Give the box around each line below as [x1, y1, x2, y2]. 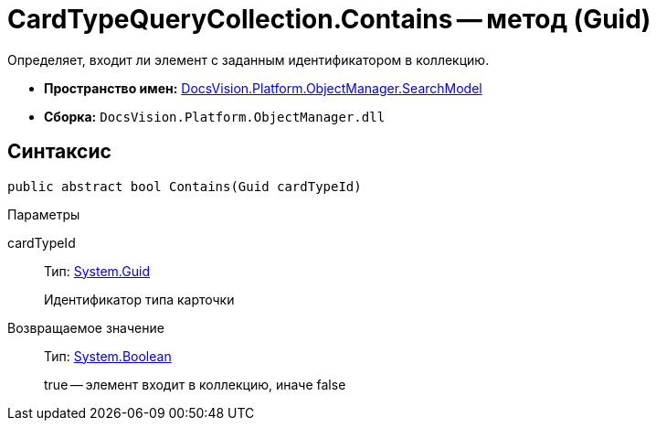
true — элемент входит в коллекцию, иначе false [44, 376, 346, 392]
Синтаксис [7, 140, 111, 164]
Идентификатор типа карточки [44, 291, 235, 307]
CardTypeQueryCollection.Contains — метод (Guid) [7, 4, 651, 35]
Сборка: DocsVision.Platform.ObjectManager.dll [44, 108, 386, 124]
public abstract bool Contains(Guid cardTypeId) [7, 178, 362, 194]
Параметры [7, 206, 80, 222]
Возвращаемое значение [7, 319, 164, 336]
